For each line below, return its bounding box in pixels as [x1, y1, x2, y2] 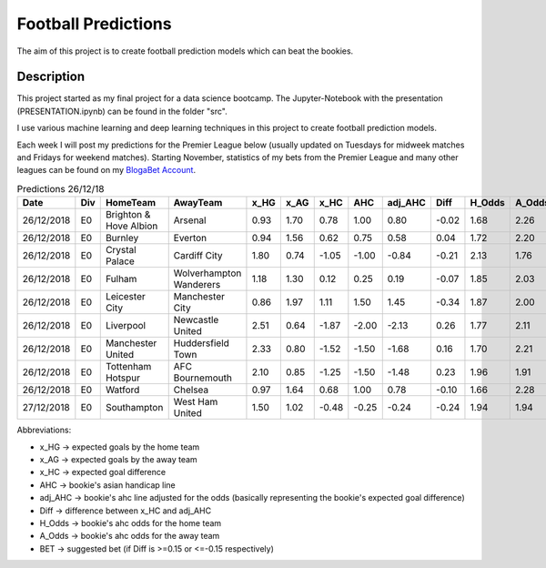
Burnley [105, 232, 139, 245]
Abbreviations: [16, 424, 72, 436]
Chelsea [173, 383, 209, 396]
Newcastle [173, 314, 219, 327]
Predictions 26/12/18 [16, 182, 105, 195]
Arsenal [173, 214, 207, 227]
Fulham [105, 273, 137, 286]
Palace [105, 255, 136, 268]
